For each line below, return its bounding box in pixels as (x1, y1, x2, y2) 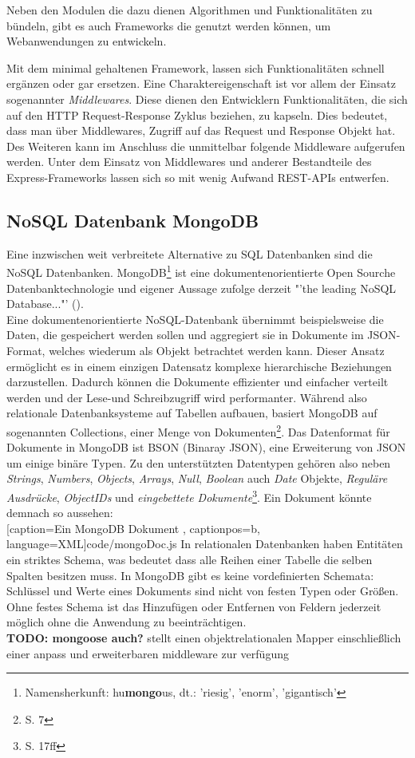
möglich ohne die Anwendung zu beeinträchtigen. (6, 614, 247, 630)
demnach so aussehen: (6, 504, 113, 521)
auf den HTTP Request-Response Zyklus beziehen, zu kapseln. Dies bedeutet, (6, 106, 388, 123)
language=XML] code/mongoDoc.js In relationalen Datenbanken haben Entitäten (6, 535, 403, 552)
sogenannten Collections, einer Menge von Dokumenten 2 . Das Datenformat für (6, 420, 390, 440)
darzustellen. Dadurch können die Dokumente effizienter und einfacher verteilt (6, 373, 389, 390)
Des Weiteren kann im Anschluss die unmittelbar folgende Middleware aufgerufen (6, 137, 405, 154)
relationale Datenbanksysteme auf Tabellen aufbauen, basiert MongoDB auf (6, 405, 377, 421)
